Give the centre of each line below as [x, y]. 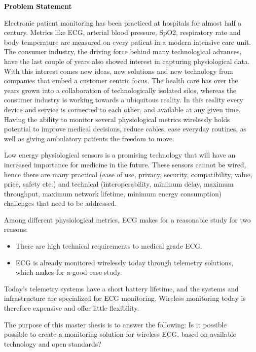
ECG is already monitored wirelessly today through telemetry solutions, [124, 262]
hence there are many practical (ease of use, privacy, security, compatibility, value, [128, 174]
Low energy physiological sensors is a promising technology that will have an [120, 155]
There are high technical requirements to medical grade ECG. [109, 246]
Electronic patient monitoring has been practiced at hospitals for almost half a [123, 22]
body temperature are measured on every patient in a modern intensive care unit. [128, 42]
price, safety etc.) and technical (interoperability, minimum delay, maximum [119, 184]
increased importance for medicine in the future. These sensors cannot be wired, [125, 164]
